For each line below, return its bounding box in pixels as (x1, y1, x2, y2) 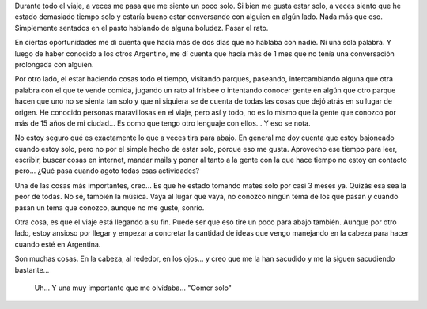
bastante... (14, 265, 50, 274)
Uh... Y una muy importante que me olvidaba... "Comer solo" (34, 283, 232, 292)
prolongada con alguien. (14, 59, 94, 69)
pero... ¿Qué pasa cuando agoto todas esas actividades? (14, 166, 200, 175)
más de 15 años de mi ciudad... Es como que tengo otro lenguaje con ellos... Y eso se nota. (14, 119, 312, 128)
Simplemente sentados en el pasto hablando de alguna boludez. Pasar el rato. (14, 23, 269, 32)
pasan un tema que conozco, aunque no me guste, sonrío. (14, 202, 205, 213)
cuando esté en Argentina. (14, 239, 101, 249)
